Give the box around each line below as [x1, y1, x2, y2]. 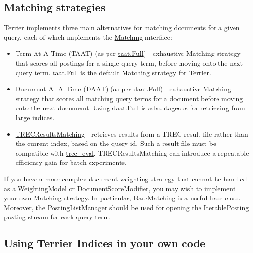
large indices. [15, 112, 54, 122]
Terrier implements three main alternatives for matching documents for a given [4, 22, 240, 33]
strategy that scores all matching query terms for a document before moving [15, 93, 243, 103]
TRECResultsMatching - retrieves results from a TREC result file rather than [15, 128, 248, 139]
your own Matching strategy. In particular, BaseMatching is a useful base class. [4, 193, 241, 203]
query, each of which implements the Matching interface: [4, 32, 172, 42]
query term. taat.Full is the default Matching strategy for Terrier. [15, 67, 211, 77]
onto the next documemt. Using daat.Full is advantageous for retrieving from [15, 103, 245, 113]
